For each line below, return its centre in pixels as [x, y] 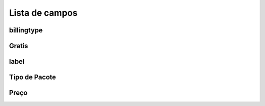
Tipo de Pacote [33, 77]
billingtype [26, 30]
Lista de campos [43, 13]
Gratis [19, 46]
